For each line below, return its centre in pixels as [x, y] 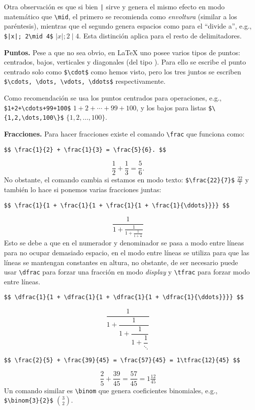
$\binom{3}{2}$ [29, 401]
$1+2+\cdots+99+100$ [38, 108]
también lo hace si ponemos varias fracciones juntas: [83, 189]
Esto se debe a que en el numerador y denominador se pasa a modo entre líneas [124, 243]
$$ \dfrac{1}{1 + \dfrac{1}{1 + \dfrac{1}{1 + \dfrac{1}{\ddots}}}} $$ [124, 297]
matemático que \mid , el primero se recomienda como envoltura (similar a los [121, 16]
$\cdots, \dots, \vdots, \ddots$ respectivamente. [85, 81]
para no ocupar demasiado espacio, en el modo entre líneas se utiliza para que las [127, 252]
